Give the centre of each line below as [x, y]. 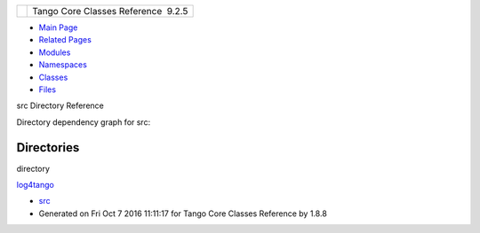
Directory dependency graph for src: [84, 122]
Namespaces [63, 65]
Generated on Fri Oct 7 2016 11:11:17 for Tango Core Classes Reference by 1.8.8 [183, 214]
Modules [55, 52]
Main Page [58, 27]
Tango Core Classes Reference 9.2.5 [110, 11]
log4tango [36, 185]
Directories [48, 148]
